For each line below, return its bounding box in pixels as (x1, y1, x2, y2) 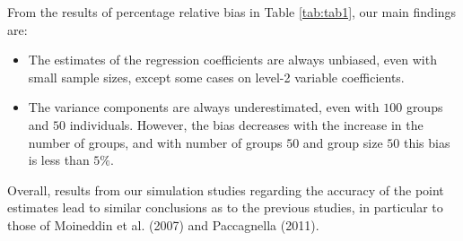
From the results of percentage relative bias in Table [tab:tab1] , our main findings (7, 3, 457, 21)
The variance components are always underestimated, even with (28, 98, 380, 116)
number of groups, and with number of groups (28, 133, 283, 151)
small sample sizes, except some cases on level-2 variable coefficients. (28, 67, 405, 86)
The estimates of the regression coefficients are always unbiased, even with (28, 50, 437, 69)
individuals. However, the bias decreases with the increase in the (69, 115, 424, 133)
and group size (302, 133, 383, 151)
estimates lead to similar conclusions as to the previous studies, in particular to (7, 198, 443, 217)
